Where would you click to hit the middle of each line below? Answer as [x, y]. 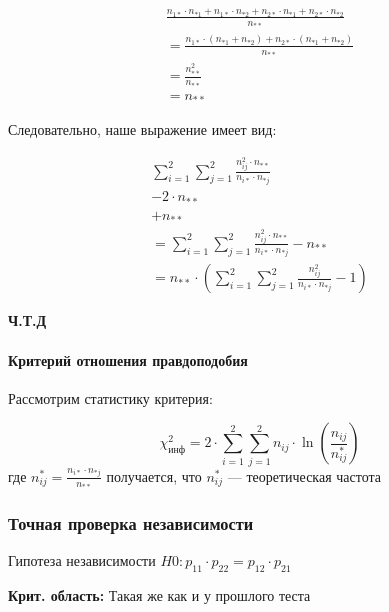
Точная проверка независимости [131, 523]
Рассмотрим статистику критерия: [110, 397]
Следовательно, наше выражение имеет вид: [142, 129]
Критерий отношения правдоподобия [128, 359]
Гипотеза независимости [82, 560]
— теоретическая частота [304, 475]
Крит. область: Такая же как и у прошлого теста [159, 595]
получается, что [154, 475]
